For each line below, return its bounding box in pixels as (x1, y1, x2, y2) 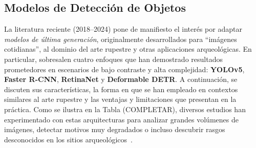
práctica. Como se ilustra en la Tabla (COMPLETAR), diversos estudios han (4, 103, 246, 114)
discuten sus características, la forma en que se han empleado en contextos (4, 83, 238, 94)
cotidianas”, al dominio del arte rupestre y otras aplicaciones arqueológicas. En (4, 44, 252, 54)
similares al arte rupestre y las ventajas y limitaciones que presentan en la (4, 94, 237, 104)
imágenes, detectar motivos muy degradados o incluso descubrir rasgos (4, 124, 225, 135)
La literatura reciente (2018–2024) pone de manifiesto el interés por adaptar (4, 24, 242, 34)
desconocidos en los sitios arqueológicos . (4, 134, 133, 144)
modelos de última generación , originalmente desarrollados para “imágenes (4, 33, 237, 44)
